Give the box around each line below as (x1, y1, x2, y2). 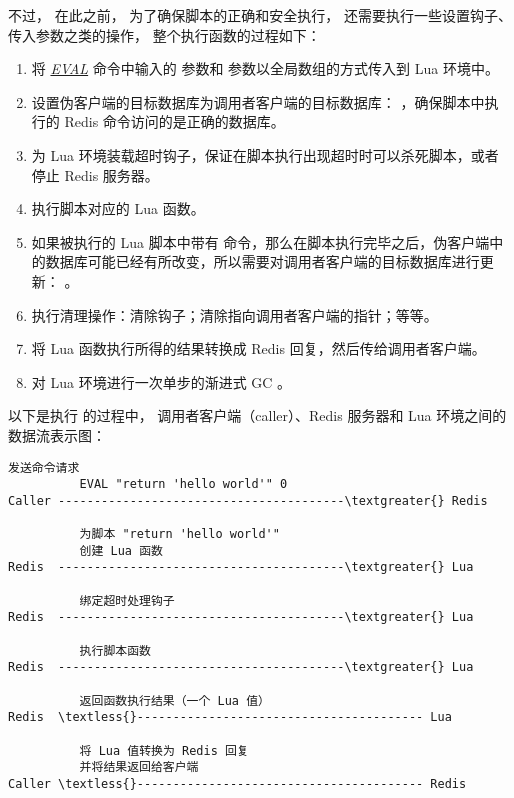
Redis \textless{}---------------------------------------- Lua (8, 710, 452, 725)
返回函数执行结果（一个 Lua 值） (79, 693, 270, 708)
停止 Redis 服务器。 (31, 164, 159, 185)
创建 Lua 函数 (79, 543, 163, 558)
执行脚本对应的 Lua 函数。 (31, 198, 205, 219)
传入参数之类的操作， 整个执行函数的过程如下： (8, 24, 321, 45)
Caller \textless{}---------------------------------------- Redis (8, 776, 467, 791)
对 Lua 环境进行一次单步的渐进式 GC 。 (31, 371, 292, 392)
